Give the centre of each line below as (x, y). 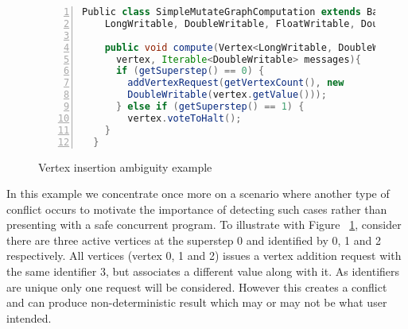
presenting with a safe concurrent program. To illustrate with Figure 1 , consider (204, 224)
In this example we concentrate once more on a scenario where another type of (198, 194)
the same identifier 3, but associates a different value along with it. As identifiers (203, 271)
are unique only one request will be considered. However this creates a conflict (197, 286)
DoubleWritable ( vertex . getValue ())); (227, 95)
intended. (29, 317)
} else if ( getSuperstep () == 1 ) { (210, 106)
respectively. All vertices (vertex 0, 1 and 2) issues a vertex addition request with (204, 255)
